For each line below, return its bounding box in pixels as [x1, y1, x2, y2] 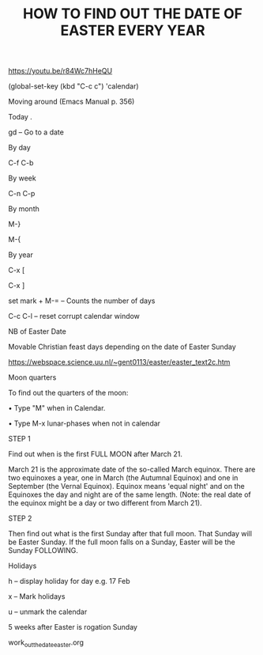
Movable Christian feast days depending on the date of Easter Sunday [8, 342, 237, 352]
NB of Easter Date [8, 327, 67, 336]
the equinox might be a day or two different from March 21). [8, 498, 203, 508]
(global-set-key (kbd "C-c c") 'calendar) [8, 81, 140, 91]
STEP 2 [8, 513, 32, 523]
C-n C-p [8, 189, 36, 199]
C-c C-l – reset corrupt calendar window [8, 312, 141, 321]
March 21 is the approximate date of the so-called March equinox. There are [8, 464, 256, 475]
